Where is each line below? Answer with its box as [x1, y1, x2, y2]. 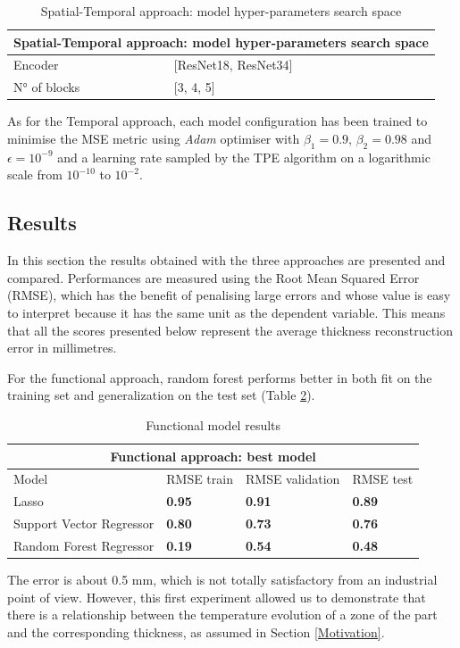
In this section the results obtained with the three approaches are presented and [7, 251, 446, 270]
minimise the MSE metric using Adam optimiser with [7, 129, 300, 147]
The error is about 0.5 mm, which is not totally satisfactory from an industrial [7, 569, 438, 588]
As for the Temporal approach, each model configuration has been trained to [7, 112, 428, 130]
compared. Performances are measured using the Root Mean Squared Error [7, 268, 420, 287]
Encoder [13, 55, 59, 74]
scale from [7, 165, 63, 184]
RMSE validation [245, 469, 340, 488]
